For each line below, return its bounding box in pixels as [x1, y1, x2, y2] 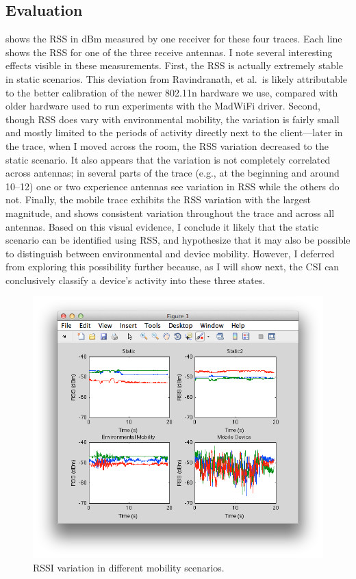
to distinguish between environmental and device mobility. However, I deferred [5, 246, 335, 260]
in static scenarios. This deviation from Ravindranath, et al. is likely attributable [5, 71, 347, 86]
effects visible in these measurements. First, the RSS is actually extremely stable [5, 58, 343, 73]
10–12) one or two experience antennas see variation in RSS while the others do [5, 179, 340, 193]
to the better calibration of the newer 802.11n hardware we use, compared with [5, 85, 338, 99]
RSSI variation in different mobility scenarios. [33, 560, 225, 574]
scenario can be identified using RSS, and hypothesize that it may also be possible [5, 233, 351, 247]
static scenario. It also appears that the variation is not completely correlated [5, 152, 331, 166]
